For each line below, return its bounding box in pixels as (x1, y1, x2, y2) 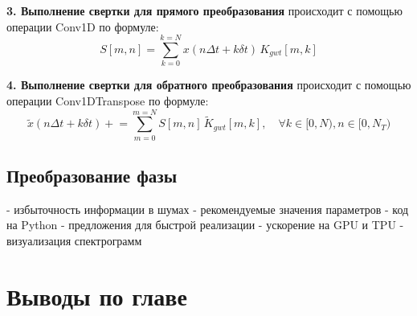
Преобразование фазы (6, 163, 178, 188)
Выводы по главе (6, 279, 187, 312)
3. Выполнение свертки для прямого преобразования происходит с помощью (6, 2, 403, 18)
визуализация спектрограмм (6, 232, 142, 249)
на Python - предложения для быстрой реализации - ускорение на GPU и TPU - (6, 216, 404, 233)
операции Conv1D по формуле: (6, 18, 159, 35)
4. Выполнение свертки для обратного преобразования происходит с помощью (6, 76, 411, 93)
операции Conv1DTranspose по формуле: (6, 92, 209, 109)
